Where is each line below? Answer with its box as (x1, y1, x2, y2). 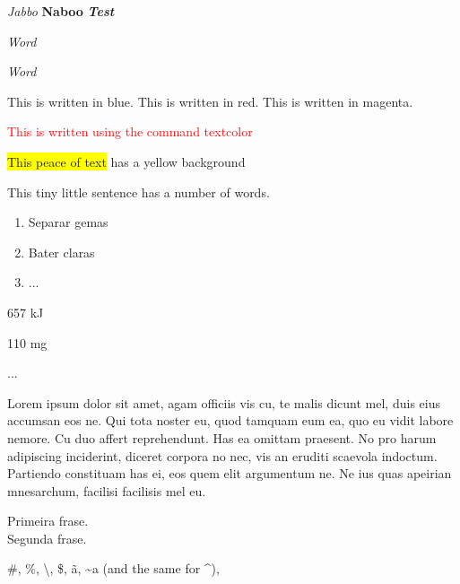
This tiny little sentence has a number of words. (7, 182, 270, 201)
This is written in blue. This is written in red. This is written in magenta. (7, 92, 413, 110)
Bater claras (28, 242, 95, 261)
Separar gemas (28, 213, 108, 231)
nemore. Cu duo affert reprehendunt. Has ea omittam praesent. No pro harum (7, 428, 437, 447)
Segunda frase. (7, 528, 87, 547)
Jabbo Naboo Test (7, 2, 115, 20)
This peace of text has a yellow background (7, 152, 246, 170)
